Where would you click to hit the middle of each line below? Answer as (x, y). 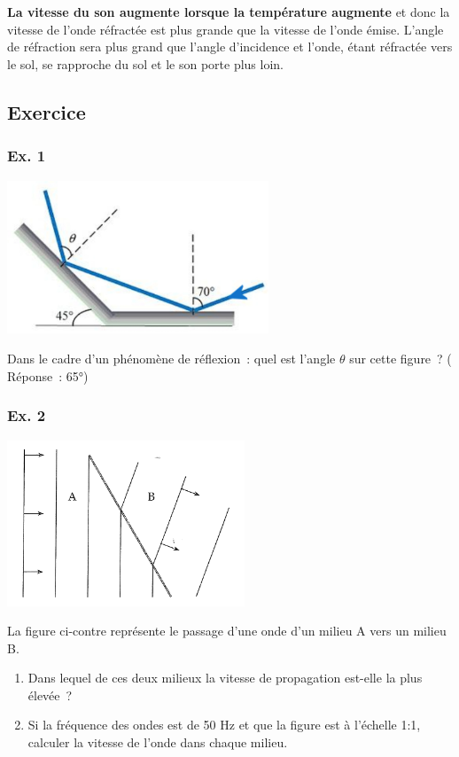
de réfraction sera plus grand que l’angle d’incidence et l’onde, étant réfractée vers (230, 47)
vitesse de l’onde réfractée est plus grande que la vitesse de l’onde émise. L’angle (226, 29)
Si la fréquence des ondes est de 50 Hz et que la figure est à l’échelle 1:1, (224, 725)
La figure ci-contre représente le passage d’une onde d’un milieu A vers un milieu (227, 631)
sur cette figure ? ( (401, 359)
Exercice (47, 111)
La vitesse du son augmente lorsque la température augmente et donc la (229, 12)
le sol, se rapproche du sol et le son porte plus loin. (145, 63)
